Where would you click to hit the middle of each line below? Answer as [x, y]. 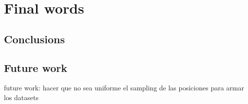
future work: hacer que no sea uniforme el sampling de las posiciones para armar [124, 88]
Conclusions [35, 39]
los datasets [21, 97]
